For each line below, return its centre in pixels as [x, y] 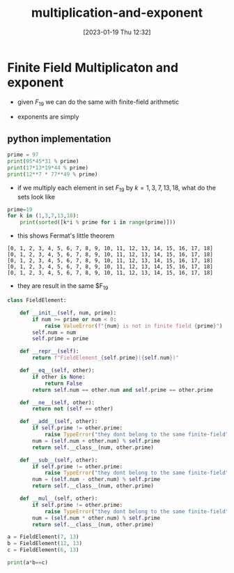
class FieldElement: [37, 300]
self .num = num [54, 333]
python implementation [59, 138]
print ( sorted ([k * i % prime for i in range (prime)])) [98, 222]
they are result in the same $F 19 [63, 287]
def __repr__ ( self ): [49, 351]
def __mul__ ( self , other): [59, 499]
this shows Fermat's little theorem [66, 236]
